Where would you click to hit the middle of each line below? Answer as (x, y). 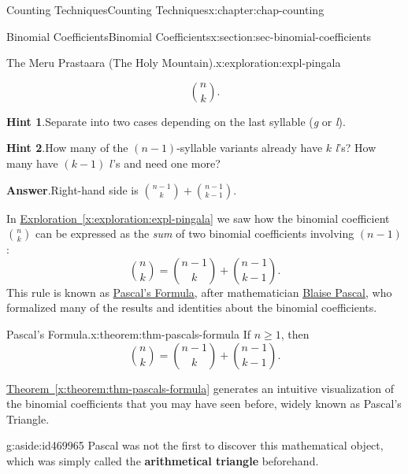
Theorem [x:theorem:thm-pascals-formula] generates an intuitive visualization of (200, 388)
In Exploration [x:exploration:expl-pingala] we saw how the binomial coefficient (198, 218)
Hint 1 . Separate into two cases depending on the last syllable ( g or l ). (176, 121)
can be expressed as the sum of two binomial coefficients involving (195, 233)
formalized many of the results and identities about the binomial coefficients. (192, 307)
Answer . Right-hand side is (72, 189)
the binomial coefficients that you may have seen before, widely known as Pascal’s (204, 404)
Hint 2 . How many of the (67, 148)
